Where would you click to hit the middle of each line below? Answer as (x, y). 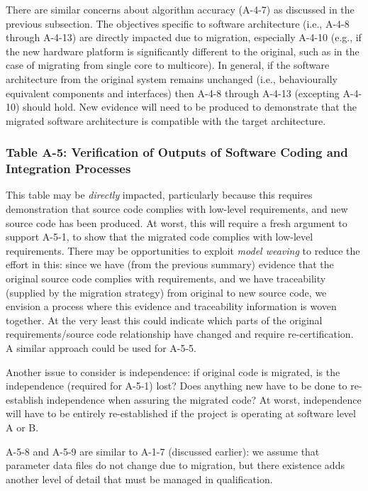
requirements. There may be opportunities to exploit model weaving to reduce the (183, 250)
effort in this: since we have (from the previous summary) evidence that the (170, 264)
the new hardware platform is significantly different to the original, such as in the (183, 51)
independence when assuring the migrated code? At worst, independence (204, 399)
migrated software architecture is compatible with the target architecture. (166, 120)
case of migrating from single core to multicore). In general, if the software (168, 65)
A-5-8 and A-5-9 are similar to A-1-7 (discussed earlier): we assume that (163, 451)
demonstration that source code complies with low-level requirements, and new (177, 209)
